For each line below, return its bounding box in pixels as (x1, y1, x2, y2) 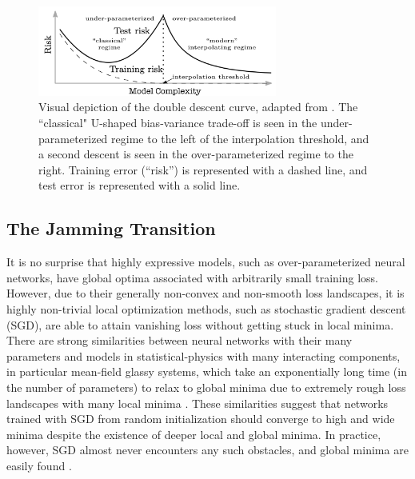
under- (320, 114, 353, 131)
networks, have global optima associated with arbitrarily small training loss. (6, 269, 379, 285)
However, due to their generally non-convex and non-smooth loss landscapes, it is (6, 285, 405, 301)
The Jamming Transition (6, 216, 216, 241)
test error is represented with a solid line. (38, 177, 241, 194)
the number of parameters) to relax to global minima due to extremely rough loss (6, 378, 406, 395)
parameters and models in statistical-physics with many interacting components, (6, 347, 401, 364)
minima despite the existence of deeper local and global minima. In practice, (6, 425, 381, 442)
